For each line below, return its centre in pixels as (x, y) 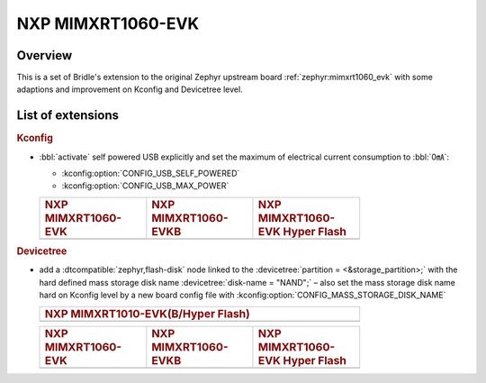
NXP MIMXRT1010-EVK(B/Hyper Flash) (148, 314)
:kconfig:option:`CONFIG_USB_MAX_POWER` (145, 186)
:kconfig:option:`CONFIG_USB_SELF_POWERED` (151, 173)
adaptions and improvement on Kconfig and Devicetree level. (130, 89)
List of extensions (68, 116)
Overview (45, 55)
